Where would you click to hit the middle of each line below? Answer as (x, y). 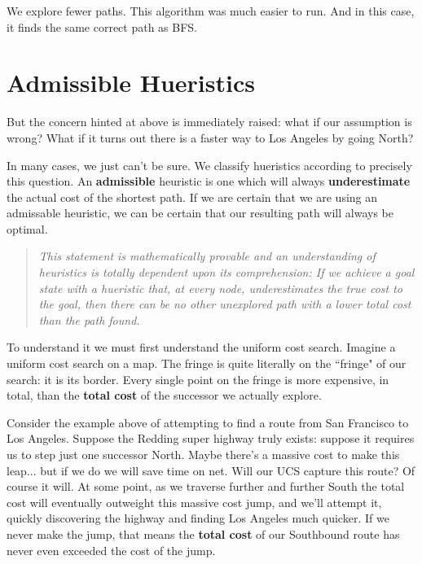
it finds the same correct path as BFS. (102, 26)
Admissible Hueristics (131, 83)
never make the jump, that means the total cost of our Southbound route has (203, 533)
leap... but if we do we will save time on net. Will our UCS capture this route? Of (211, 470)
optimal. (27, 228)
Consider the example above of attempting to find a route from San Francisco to (208, 422)
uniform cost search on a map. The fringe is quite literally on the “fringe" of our (207, 363)
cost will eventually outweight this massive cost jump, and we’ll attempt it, (194, 502)
